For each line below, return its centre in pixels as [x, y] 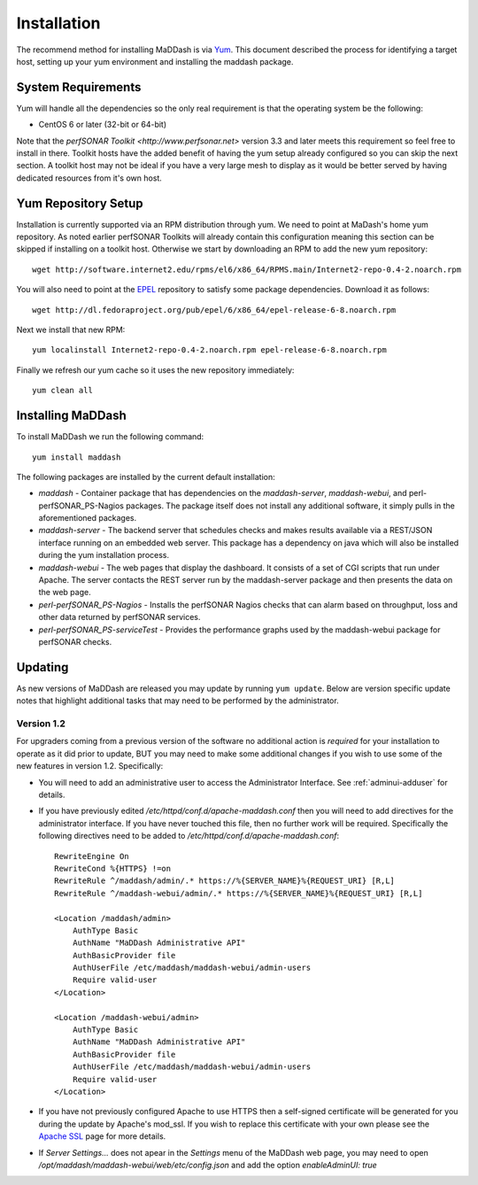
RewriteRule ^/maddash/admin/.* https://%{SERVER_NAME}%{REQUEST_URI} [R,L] [225, 881]
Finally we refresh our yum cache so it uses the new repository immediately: [155, 370]
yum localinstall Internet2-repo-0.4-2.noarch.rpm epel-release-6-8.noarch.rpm [209, 350]
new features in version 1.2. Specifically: [90, 766]
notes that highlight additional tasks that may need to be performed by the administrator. [178, 701]
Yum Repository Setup [80, 203]
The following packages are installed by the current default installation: [146, 476]
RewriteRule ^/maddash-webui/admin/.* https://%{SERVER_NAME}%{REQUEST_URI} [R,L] [239, 893]
